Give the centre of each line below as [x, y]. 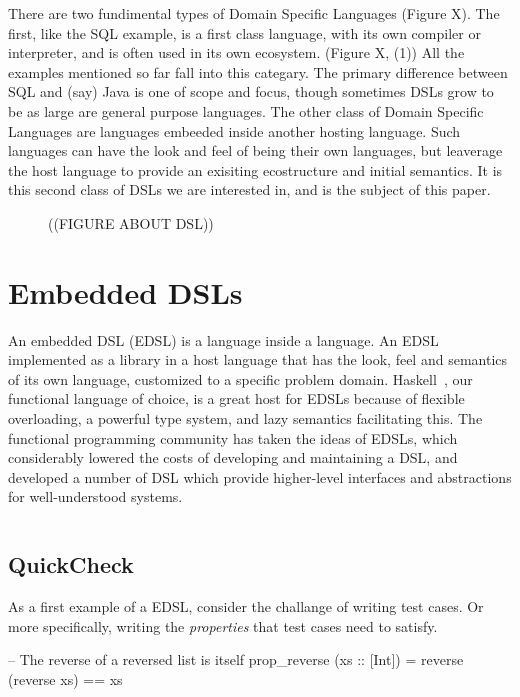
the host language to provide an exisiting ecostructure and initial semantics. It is [255, 169]
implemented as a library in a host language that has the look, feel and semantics [257, 359]
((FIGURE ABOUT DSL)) [131, 222]
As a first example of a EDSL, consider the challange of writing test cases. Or [246, 606]
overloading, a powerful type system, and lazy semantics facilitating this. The [245, 418]
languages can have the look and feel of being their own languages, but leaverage [255, 150]
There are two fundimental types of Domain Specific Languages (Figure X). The [254, 13]
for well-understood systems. [95, 496]
